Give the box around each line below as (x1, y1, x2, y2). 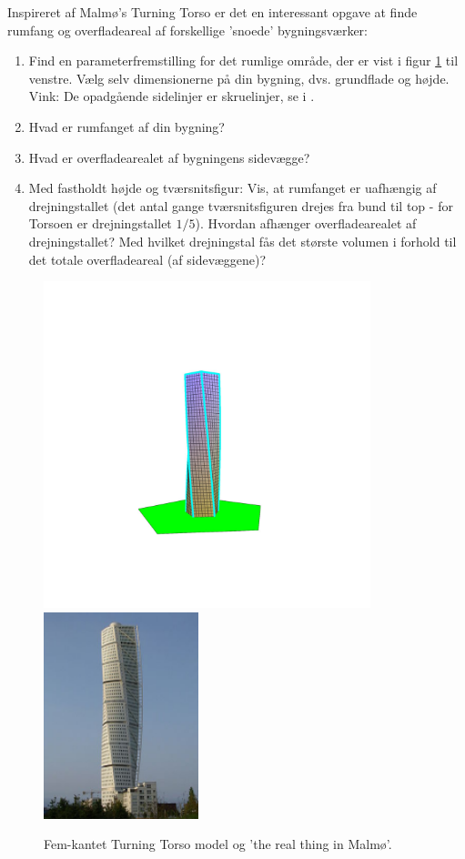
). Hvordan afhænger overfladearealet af (195, 214, 417, 233)
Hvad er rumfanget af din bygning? (28, 116, 225, 136)
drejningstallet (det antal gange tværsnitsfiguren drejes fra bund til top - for (28, 196, 453, 215)
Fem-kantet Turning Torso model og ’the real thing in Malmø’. (44, 834, 392, 854)
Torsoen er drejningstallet (28, 214, 172, 233)
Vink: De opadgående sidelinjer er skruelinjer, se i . (28, 86, 315, 106)
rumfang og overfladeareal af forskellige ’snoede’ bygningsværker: (7, 20, 368, 39)
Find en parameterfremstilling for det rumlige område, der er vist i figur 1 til (28, 51, 459, 70)
